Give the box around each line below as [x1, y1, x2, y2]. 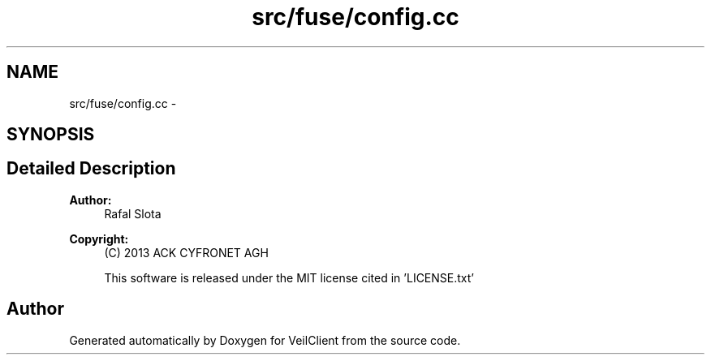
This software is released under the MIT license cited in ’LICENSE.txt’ [104, 270, 474, 285]
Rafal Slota [104, 206, 162, 221]
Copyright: [69, 231, 129, 246]
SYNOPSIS [6, 124, 95, 145]
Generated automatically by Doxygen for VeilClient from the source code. [69, 333, 461, 347]
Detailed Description [6, 158, 176, 179]
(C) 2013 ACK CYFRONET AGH [104, 245, 269, 260]
